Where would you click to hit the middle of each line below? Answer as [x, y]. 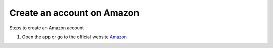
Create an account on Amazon [74, 13]
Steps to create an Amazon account [47, 28]
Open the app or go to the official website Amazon [75, 37]
